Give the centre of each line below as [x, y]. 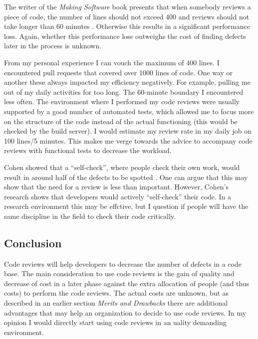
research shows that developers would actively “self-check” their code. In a [118, 196]
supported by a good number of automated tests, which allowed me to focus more [129, 111]
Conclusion [33, 243]
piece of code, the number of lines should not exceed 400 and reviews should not [127, 16]
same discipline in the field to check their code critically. [90, 216]
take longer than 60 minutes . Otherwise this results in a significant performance [127, 26]
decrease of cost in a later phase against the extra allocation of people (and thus [127, 283]
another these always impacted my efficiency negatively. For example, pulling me [127, 82]
